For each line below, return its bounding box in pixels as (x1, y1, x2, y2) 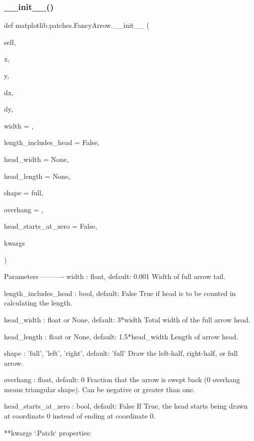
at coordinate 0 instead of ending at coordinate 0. (4, 411, 155, 421)
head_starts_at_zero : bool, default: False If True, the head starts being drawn (4, 401, 248, 411)
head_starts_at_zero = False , (4, 221, 97, 231)
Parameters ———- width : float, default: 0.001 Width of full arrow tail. (4, 271, 226, 282)
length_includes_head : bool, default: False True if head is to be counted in (4, 288, 236, 298)
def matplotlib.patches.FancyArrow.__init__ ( (4, 20, 149, 30)
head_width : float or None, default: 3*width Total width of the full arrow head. (4, 314, 251, 324)
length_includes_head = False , (4, 137, 100, 147)
